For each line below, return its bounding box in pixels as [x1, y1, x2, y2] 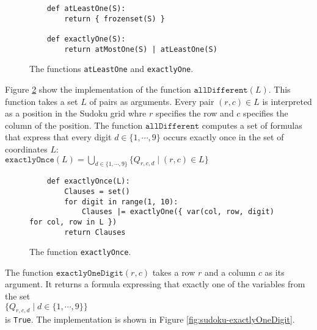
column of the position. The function [5, 118, 143, 131]
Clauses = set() [64, 187, 130, 196]
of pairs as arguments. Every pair [89, 95, 214, 107]
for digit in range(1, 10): [64, 197, 178, 206]
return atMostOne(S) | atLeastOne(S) [64, 45, 217, 54]
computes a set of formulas [202, 118, 302, 131]
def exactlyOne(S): [46, 34, 126, 43]
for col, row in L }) [29, 217, 117, 226]
